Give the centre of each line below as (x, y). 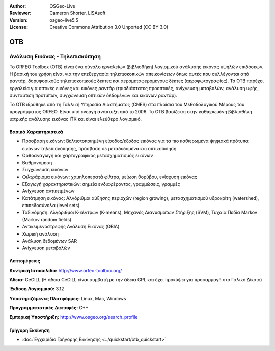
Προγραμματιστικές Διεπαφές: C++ (49, 308)
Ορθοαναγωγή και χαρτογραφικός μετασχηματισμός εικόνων (88, 156)
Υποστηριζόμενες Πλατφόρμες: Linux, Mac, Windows (68, 298)
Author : (18, 6)
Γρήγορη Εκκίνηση (30, 330)
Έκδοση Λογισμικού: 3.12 (37, 289)
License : (19, 27)
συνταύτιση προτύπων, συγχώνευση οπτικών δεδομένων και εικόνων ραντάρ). (93, 95)
